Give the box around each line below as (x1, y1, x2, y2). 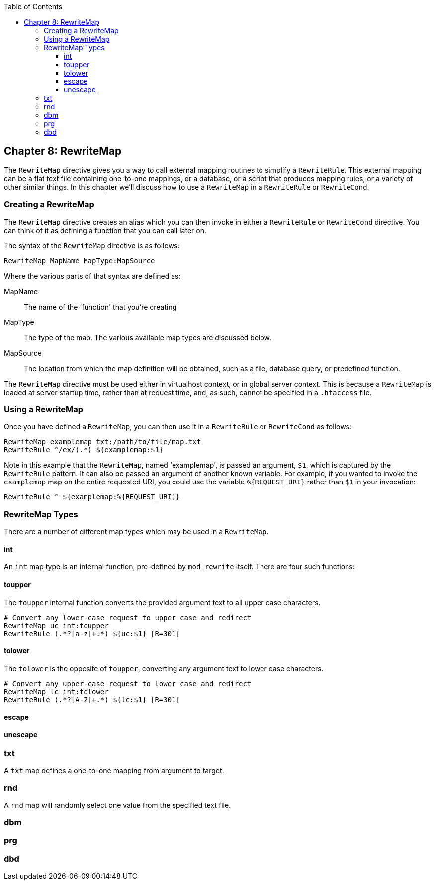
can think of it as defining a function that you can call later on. (4, 226, 206, 235)
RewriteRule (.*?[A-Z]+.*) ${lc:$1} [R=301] (4, 695, 180, 704)
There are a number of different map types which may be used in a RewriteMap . (4, 527, 269, 536)
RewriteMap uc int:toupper (4, 621, 109, 630)
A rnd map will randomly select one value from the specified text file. (4, 801, 231, 809)
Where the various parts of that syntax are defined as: (4, 271, 181, 280)
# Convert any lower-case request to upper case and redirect (4, 613, 252, 622)
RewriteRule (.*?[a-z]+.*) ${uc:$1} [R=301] (4, 629, 180, 638)
